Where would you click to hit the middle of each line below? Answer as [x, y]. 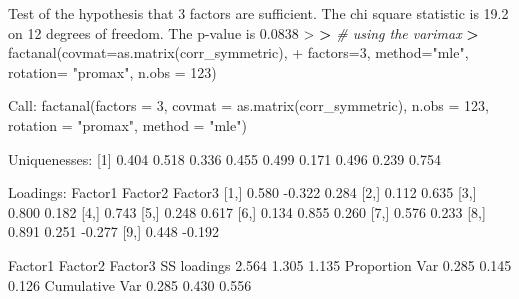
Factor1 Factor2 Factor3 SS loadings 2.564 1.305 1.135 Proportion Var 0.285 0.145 [260, 264]
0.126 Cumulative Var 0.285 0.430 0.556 [130, 284]
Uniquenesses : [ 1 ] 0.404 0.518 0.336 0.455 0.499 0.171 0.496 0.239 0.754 [224, 158]
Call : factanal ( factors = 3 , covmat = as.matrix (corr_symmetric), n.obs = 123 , [248, 105]
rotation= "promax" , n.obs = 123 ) [112, 71]
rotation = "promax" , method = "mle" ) [127, 124]
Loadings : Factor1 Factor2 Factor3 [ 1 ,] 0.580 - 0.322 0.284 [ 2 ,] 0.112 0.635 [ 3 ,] [242, 192]
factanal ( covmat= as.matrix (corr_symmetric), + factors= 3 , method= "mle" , [238, 52]
